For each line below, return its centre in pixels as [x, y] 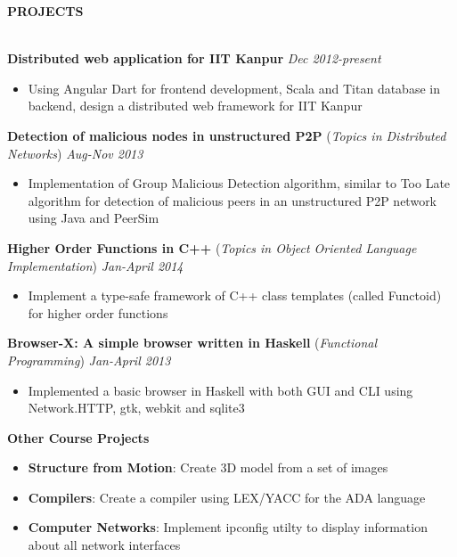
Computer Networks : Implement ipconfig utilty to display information [228, 527]
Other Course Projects [78, 437]
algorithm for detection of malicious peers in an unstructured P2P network [233, 200]
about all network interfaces [104, 545]
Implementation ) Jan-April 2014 [95, 265]
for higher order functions [98, 312]
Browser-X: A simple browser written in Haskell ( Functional [192, 343]
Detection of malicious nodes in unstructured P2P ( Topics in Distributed [227, 135]
